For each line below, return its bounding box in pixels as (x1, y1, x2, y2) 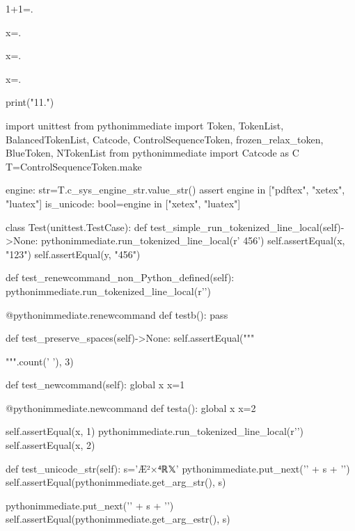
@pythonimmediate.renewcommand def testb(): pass (6, 307, 228, 322)
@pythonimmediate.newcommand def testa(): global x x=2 (6, 400, 256, 415)
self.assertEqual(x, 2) (6, 438, 95, 452)
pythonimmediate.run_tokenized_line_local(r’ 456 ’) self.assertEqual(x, (40, 233, 345, 248)
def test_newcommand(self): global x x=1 (6, 377, 185, 392)
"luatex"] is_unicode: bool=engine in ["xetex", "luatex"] (6, 196, 241, 210)
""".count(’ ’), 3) (6, 354, 74, 368)
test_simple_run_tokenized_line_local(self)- (150, 219, 345, 234)
